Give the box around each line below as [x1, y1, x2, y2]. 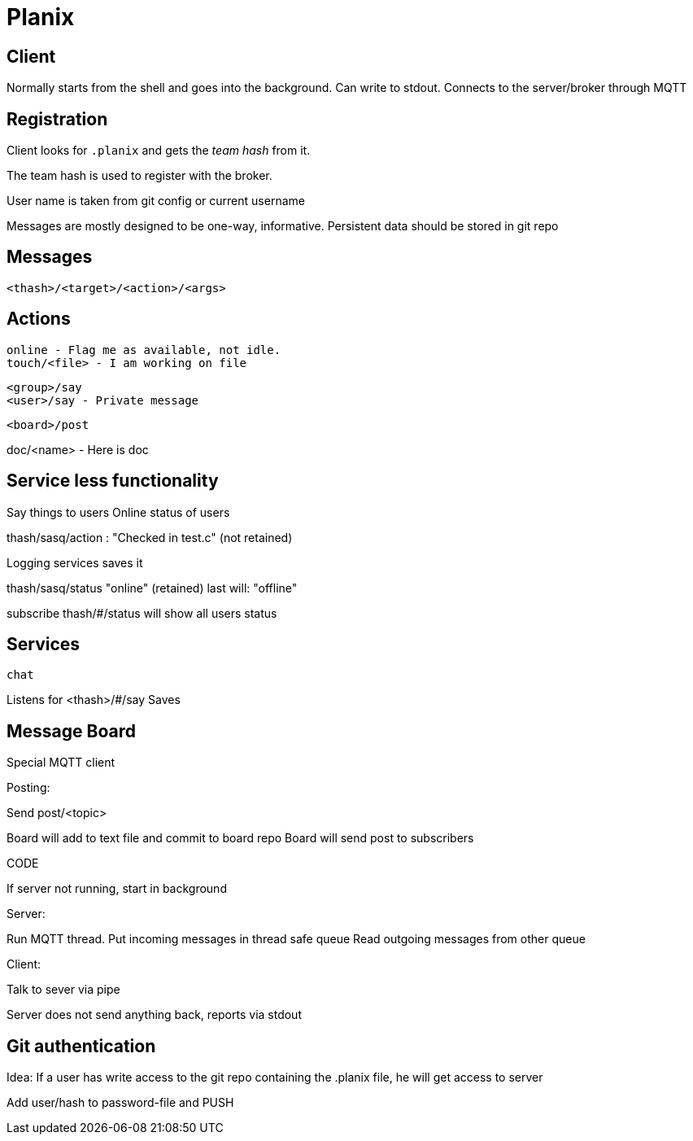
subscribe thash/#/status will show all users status [7, 605, 277, 620]
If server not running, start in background [7, 881, 227, 896]
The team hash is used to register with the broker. [7, 168, 272, 183]
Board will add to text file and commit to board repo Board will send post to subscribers [7, 831, 474, 846]
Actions [7, 308, 71, 330]
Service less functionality [7, 470, 219, 492]
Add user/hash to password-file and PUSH [7, 1095, 234, 1110]
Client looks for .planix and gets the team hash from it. [7, 143, 311, 158]
